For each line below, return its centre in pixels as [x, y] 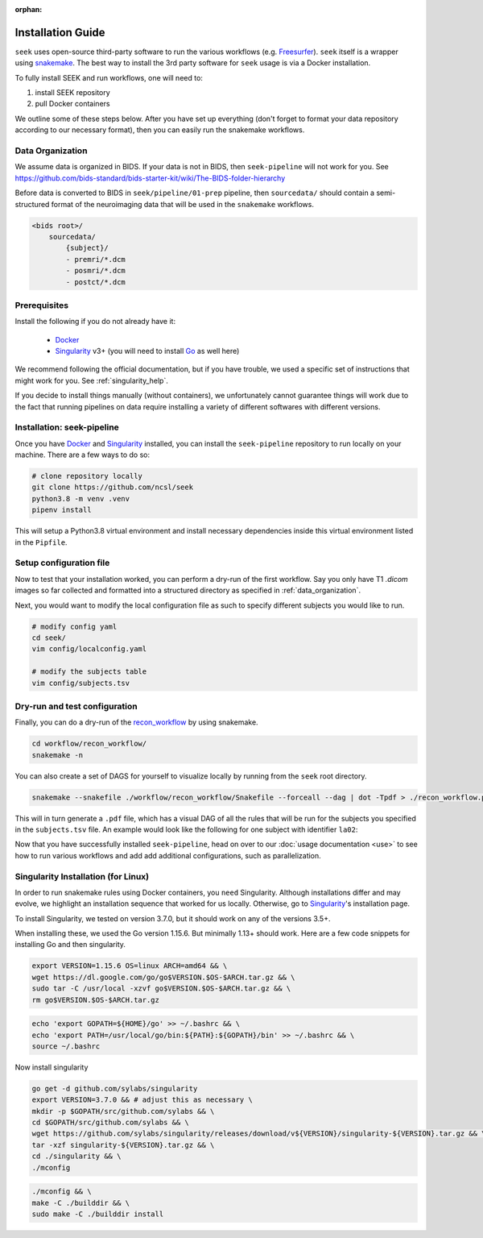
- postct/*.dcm [96, 282]
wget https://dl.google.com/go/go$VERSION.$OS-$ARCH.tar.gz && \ [163, 977]
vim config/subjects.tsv [81, 683]
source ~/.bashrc [66, 1046]
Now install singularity [52, 1067]
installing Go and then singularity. [70, 945]
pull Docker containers [72, 104]
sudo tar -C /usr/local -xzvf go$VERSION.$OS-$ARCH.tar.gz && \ [161, 989]
